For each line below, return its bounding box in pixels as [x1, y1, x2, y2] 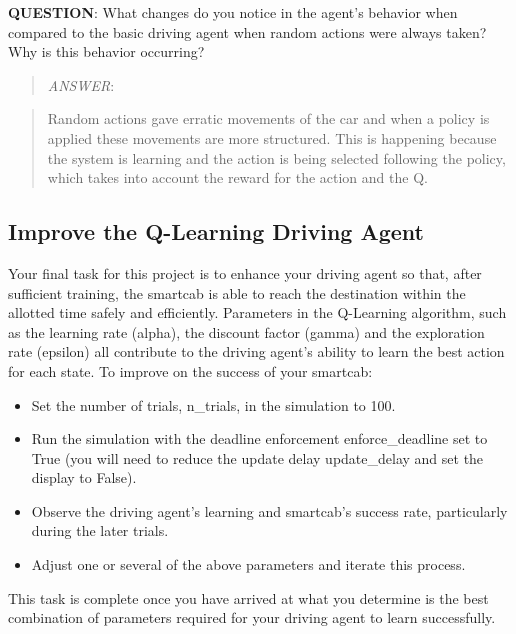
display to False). [31, 467, 137, 488]
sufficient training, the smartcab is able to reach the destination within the [8, 282, 466, 303]
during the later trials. [31, 520, 169, 541]
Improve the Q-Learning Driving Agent [8, 216, 424, 247]
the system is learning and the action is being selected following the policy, [47, 147, 506, 168]
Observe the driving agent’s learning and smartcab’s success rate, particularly [31, 500, 508, 521]
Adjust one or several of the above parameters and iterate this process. [31, 554, 466, 575]
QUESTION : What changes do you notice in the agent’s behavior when [8, 2, 458, 22]
